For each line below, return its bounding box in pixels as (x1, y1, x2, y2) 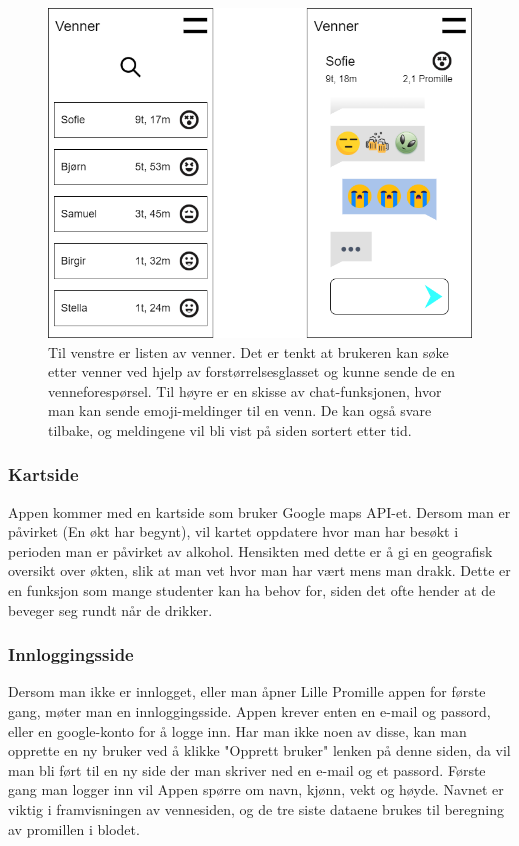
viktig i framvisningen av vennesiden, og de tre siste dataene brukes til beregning (8, 799, 504, 820)
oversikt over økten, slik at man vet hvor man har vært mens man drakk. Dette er (8, 560, 511, 581)
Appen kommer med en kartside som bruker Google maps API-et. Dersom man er (8, 501, 511, 522)
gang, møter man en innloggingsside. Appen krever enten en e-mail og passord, (8, 701, 491, 722)
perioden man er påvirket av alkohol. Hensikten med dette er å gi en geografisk (8, 540, 493, 561)
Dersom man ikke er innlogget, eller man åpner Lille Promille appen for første (8, 681, 486, 702)
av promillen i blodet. (8, 818, 140, 839)
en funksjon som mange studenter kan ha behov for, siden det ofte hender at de (8, 580, 496, 601)
